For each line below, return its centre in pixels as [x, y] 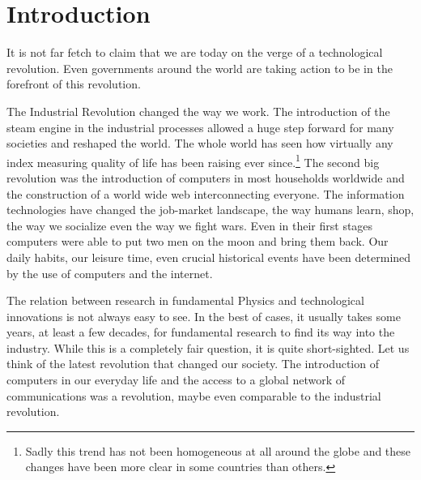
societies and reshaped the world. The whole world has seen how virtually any [200, 143]
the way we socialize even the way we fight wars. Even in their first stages [190, 225]
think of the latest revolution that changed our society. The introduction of [193, 364]
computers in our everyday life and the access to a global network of [176, 380]
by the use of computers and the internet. [110, 273]
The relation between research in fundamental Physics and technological [185, 300]
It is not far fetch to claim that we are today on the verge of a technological [195, 52]
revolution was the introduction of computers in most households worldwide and [206, 177]
